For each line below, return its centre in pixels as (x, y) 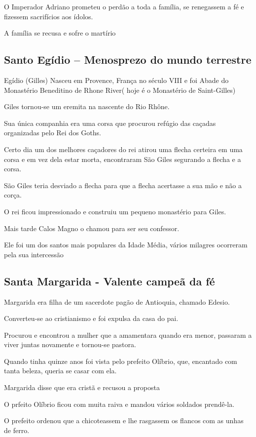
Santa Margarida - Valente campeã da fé (110, 281)
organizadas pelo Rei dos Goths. (53, 133)
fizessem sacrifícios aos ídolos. (49, 16)
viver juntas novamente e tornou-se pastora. (70, 344)
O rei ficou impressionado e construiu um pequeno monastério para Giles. (115, 211)
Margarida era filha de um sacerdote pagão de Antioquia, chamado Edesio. (117, 301)
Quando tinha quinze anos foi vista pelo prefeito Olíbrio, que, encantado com (121, 361)
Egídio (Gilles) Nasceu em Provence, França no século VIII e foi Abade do (116, 80)
